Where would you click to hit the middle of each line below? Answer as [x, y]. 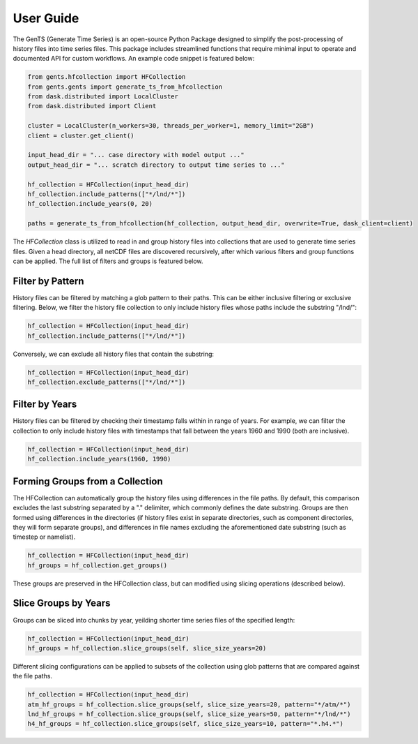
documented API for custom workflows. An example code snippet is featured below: [134, 59]
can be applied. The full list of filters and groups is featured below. [108, 261]
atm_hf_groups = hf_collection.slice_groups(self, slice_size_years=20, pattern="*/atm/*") [189, 704]
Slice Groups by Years [62, 603]
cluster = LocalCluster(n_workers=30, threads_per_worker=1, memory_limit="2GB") [171, 126]
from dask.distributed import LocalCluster [103, 97]
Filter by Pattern [48, 281]
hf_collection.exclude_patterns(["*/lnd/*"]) [107, 382]
